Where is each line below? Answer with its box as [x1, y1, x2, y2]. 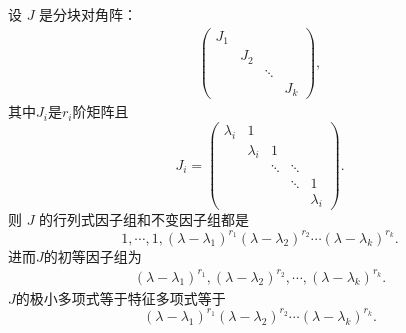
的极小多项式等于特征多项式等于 [15, 287, 226, 308]
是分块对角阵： [39, 4, 138, 24]
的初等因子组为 [43, 245, 142, 266]
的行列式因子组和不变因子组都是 [39, 209, 250, 230]
